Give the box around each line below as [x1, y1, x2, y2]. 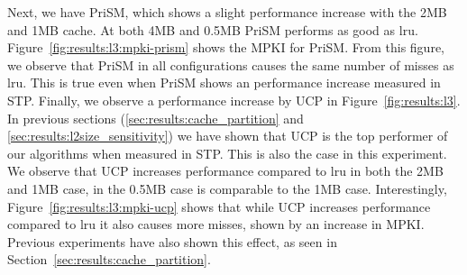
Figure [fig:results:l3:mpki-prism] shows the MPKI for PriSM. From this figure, [7, 38, 444, 57]
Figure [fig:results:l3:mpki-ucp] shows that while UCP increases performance [7, 197, 431, 215]
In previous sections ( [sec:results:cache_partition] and [7, 108, 304, 127]
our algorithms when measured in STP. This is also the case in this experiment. [7, 143, 447, 162]
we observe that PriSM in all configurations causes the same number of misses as [7, 55, 454, 74]
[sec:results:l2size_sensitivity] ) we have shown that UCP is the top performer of [7, 126, 448, 145]
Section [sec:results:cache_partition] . [7, 250, 211, 269]
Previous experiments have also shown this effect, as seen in [7, 232, 337, 251]
